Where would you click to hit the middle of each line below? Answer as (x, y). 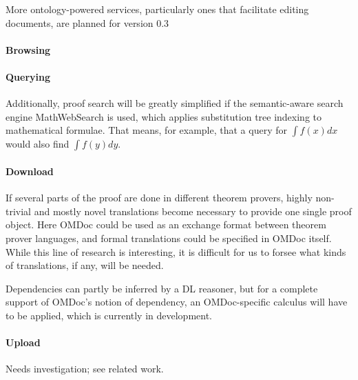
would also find (38, 144)
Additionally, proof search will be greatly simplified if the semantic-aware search (175, 103)
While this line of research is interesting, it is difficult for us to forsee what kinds (176, 251)
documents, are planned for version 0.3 (87, 22)
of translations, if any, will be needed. (85, 265)
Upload (23, 342)
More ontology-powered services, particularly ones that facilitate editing (157, 9)
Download (30, 171)
